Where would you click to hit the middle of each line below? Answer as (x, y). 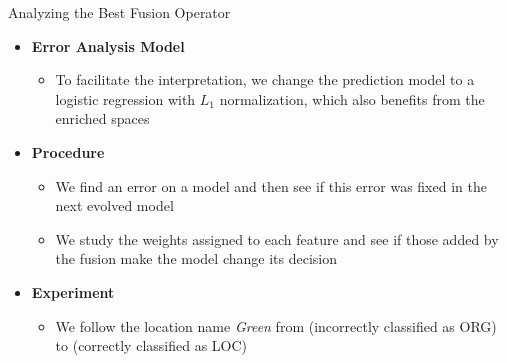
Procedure (68, 151)
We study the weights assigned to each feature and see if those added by (277, 238)
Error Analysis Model (108, 45)
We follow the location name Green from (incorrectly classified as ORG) (276, 325)
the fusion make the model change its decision (196, 258)
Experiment (73, 291)
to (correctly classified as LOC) (151, 345)
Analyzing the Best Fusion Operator (119, 12)
